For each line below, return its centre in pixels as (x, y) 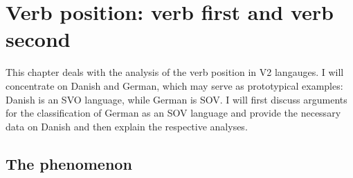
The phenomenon (69, 163)
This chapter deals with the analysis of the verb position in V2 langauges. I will (175, 72)
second (38, 39)
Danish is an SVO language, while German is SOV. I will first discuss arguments (176, 99)
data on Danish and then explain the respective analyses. (127, 126)
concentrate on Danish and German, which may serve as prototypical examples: (174, 85)
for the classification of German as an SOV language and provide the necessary (173, 113)
